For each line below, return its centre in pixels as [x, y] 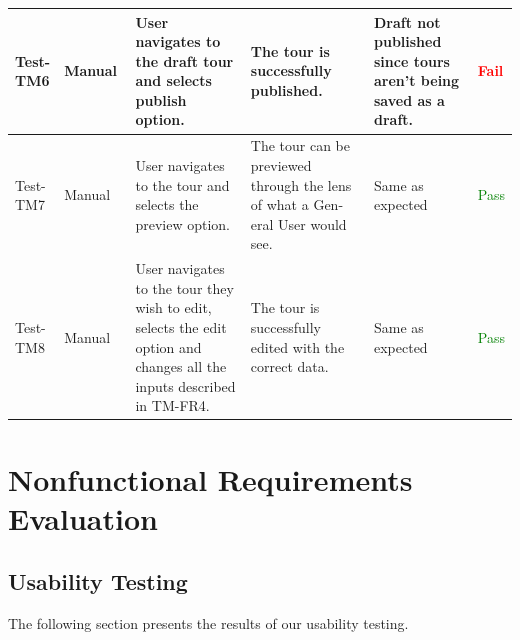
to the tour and [182, 184]
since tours [411, 60]
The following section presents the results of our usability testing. [208, 623]
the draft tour [184, 60]
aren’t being [416, 80]
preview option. [183, 223]
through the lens [301, 184]
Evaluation [83, 517]
